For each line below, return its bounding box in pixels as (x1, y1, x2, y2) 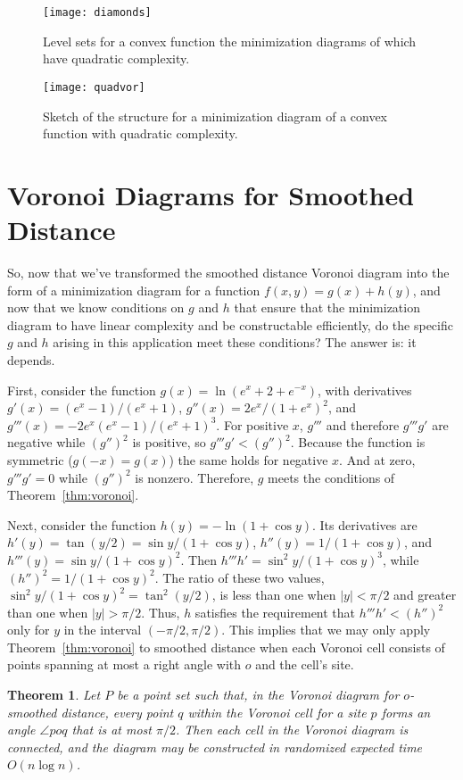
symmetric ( (7, 450, 73, 469)
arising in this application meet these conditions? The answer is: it (53, 333, 417, 352)
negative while (7, 433, 86, 452)
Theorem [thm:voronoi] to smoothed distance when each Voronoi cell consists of (7, 637, 445, 656)
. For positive (216, 415, 289, 434)
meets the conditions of (268, 468, 395, 486)
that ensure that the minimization (234, 298, 420, 317)
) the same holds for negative (169, 450, 328, 469)
